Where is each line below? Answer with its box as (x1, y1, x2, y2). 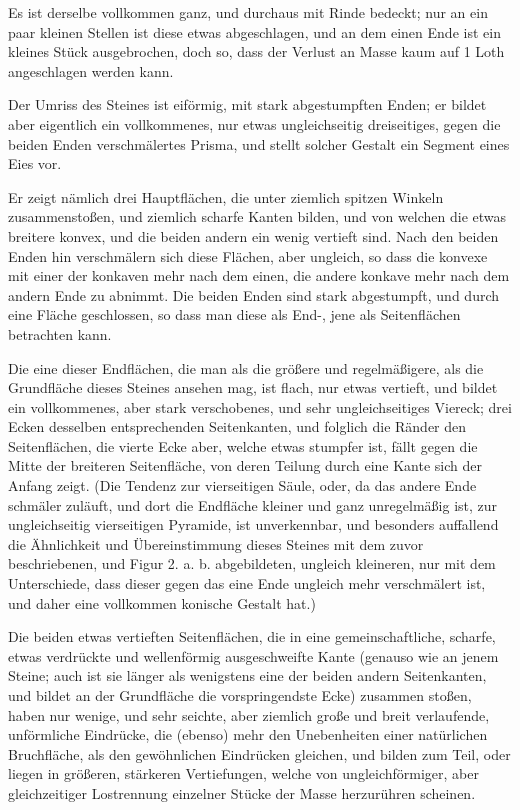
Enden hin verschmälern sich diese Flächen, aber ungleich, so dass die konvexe (8, 245, 488, 266)
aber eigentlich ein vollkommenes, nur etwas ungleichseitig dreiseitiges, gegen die (8, 113, 501, 134)
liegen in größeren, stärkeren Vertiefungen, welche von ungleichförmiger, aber (8, 763, 479, 784)
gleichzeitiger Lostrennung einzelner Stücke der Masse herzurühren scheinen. (8, 782, 476, 803)
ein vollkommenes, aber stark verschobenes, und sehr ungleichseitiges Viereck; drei (8, 396, 512, 417)
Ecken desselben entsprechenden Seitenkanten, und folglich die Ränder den (8, 416, 467, 437)
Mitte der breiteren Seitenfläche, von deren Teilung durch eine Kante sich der (8, 455, 482, 476)
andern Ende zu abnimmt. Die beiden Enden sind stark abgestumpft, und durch (8, 284, 500, 305)
